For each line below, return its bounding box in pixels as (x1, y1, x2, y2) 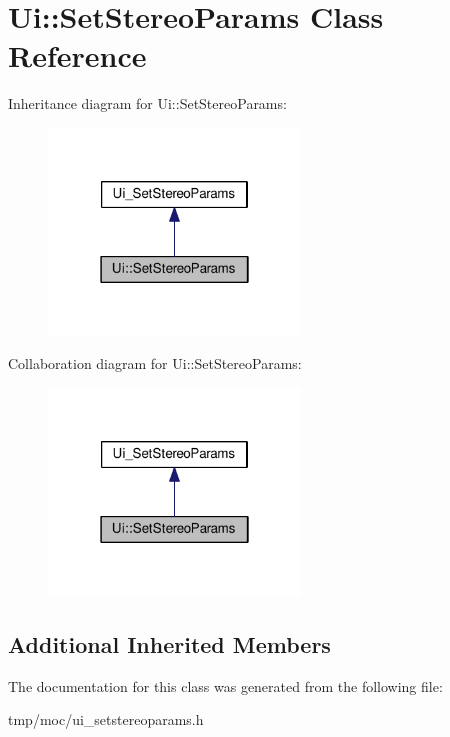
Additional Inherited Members (8, 628, 331, 659)
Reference (8, 35, 147, 76)
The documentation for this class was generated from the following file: (8, 675, 443, 696)
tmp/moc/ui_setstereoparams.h (8, 709, 204, 730)
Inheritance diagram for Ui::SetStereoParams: (8, 93, 287, 114)
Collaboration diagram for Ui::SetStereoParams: (8, 353, 302, 374)
